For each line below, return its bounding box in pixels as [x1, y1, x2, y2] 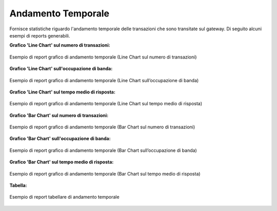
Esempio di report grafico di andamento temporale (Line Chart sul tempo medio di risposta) [9, 101, 203, 107]
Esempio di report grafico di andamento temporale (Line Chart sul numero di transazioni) [9, 54, 197, 60]
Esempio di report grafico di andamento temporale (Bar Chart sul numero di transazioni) [9, 124, 195, 130]
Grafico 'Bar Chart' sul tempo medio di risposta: [9, 159, 114, 165]
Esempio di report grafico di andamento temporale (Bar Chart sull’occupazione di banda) [9, 147, 197, 154]
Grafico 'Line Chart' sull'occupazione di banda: [9, 66, 113, 72]
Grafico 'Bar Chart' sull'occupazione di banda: [9, 136, 111, 142]
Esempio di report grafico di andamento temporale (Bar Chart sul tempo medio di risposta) [9, 170, 201, 177]
